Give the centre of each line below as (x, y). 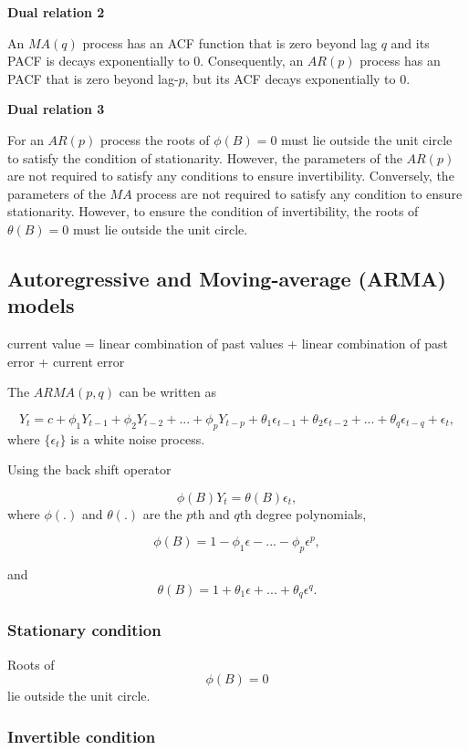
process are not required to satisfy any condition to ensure (299, 193)
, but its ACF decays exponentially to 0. (297, 78)
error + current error (66, 361)
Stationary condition (84, 630)
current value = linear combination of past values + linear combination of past (228, 344)
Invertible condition (82, 736)
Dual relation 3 (56, 109)
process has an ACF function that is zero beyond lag (230, 42)
